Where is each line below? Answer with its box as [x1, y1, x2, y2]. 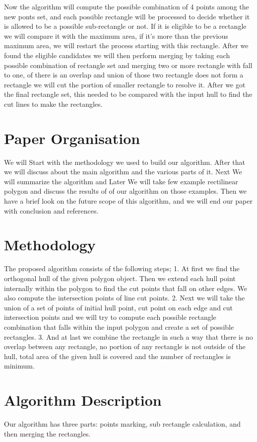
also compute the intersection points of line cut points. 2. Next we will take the [4, 293, 245, 303]
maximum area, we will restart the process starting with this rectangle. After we [4, 40, 249, 51]
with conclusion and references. [4, 205, 99, 216]
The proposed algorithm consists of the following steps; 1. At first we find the [4, 263, 240, 274]
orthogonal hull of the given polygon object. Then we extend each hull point [4, 273, 236, 283]
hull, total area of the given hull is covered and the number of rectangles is [4, 351, 231, 361]
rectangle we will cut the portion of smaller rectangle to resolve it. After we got [4, 79, 246, 89]
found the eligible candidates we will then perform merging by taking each [4, 50, 230, 60]
